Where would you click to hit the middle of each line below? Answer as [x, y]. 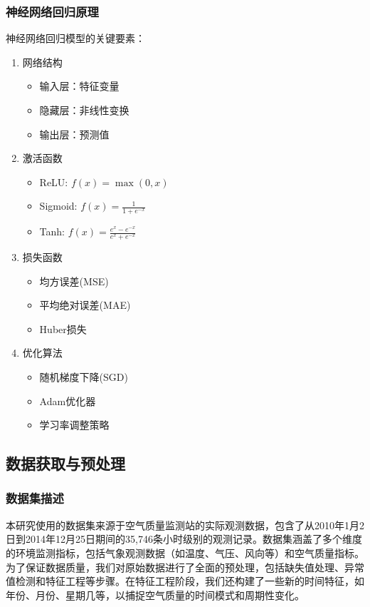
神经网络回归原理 [52, 11]
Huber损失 [63, 328]
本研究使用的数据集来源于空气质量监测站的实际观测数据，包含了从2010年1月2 [185, 525]
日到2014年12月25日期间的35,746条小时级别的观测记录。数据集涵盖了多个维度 [184, 539]
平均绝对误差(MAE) [85, 305]
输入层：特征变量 [79, 86]
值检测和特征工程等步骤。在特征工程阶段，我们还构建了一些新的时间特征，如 [185, 581]
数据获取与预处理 [65, 463]
